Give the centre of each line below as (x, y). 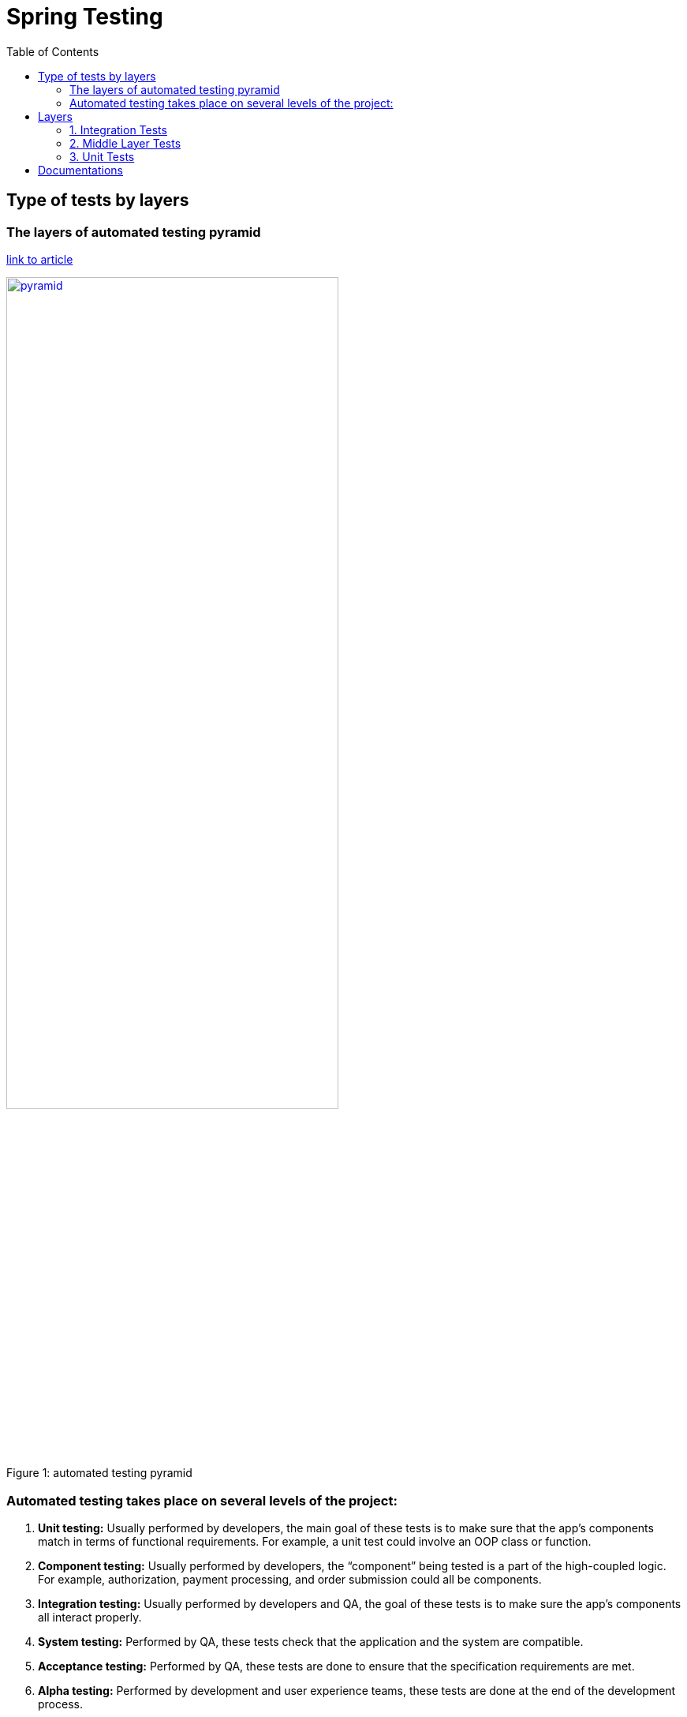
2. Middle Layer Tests (125, 143)
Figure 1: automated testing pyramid (99, 1473)
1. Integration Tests (118, 129)
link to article (40, 259)
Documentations (81, 170)
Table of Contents (53, 51)
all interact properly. (90, 1618)
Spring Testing (85, 17)
